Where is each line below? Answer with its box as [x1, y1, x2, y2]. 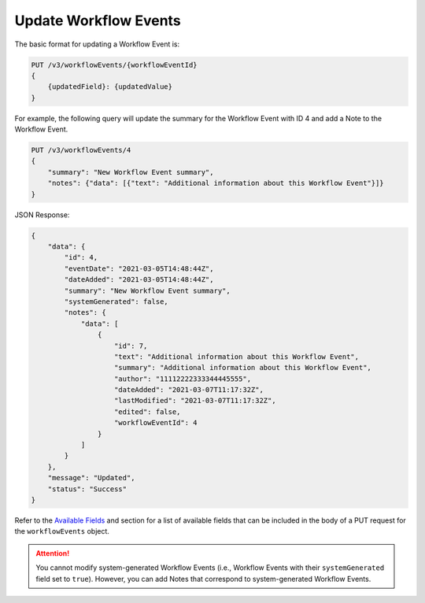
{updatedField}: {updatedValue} [47, 83, 173, 91]
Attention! [35, 548, 70, 558]
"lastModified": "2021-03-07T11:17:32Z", [114, 396, 276, 405]
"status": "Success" [47, 484, 128, 494]
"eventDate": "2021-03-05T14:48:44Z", [64, 264, 214, 273]
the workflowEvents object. [14, 527, 110, 536]
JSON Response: [14, 209, 70, 220]
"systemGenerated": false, [64, 297, 168, 306]
